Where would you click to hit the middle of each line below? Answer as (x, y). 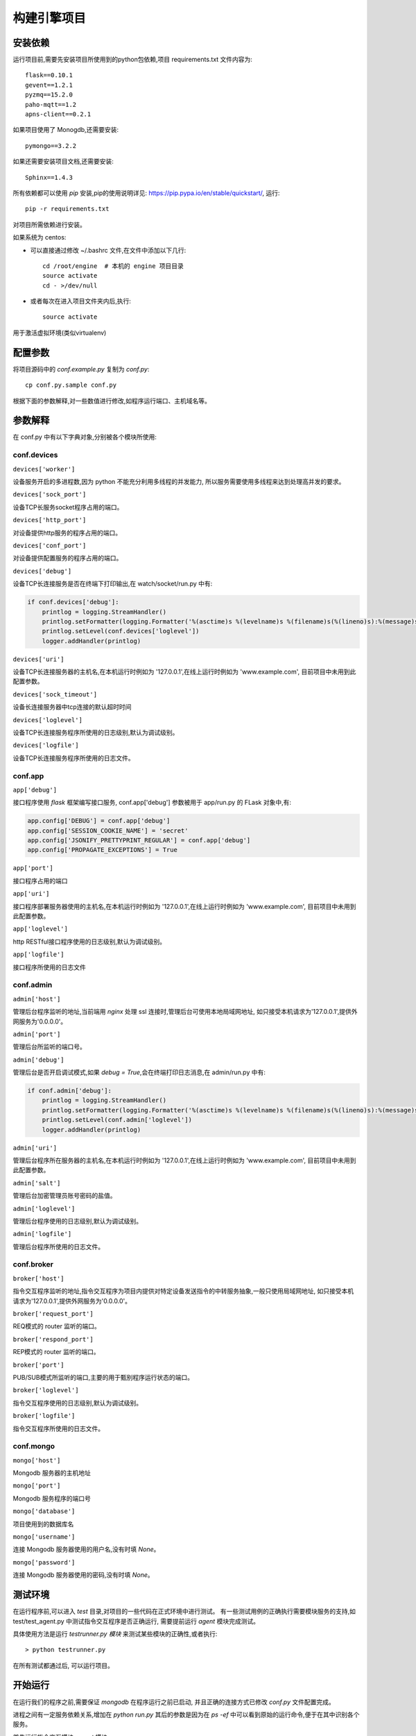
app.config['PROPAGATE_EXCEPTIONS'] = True (103, 850)
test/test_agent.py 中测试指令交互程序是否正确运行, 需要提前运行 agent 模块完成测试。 (136, 1621)
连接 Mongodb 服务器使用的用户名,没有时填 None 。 (86, 1549)
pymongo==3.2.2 (51, 145)
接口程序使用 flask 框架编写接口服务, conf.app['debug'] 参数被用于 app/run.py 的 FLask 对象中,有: (152, 803)
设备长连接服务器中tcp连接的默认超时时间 (72, 707)
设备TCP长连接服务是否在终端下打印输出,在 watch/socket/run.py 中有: (113, 584)
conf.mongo (34, 1446)
